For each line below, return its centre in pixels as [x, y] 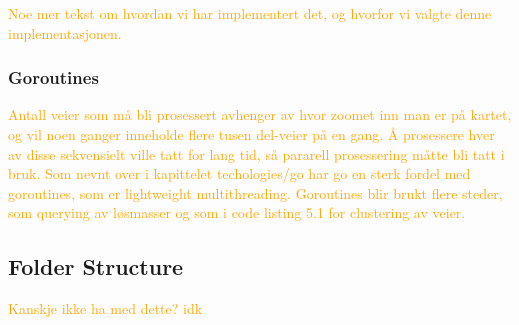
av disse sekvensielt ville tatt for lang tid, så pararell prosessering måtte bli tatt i [256, 153]
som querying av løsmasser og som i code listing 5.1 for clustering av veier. [237, 212]
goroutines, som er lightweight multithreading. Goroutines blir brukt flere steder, [255, 192]
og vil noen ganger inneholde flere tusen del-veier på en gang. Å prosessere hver [251, 134]
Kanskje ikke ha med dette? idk [105, 308]
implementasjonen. [65, 32]
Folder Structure [96, 266]
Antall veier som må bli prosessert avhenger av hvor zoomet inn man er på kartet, [260, 114]
